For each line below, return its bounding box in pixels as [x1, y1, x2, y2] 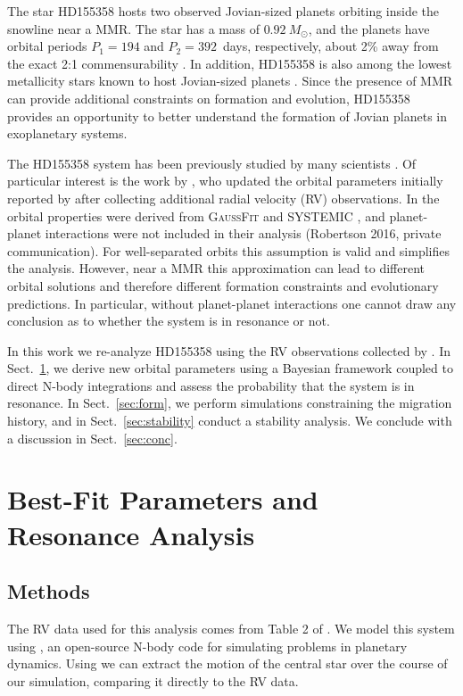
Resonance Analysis [7, 516, 255, 552]
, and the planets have [308, 19, 430, 37]
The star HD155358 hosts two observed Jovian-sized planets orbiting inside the [7, 2, 440, 20]
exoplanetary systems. [7, 124, 128, 143]
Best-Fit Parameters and [7, 481, 318, 518]
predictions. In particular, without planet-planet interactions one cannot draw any [7, 294, 457, 312]
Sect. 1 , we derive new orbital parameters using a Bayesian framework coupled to [7, 359, 453, 377]
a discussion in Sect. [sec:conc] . [7, 428, 178, 447]
